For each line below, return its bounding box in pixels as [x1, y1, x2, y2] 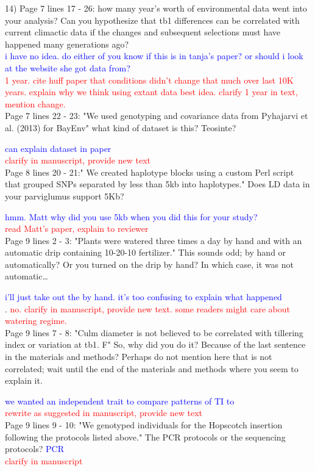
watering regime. [5, 314, 67, 327]
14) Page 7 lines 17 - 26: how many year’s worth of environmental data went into [5, 2, 307, 14]
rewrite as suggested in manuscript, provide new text [5, 406, 203, 419]
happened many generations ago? [5, 37, 129, 50]
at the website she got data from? [5, 61, 130, 74]
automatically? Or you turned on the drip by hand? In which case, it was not [5, 257, 294, 270]
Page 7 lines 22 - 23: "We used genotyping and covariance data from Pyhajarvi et [5, 109, 308, 122]
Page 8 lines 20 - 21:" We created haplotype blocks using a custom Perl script [5, 165, 294, 178]
